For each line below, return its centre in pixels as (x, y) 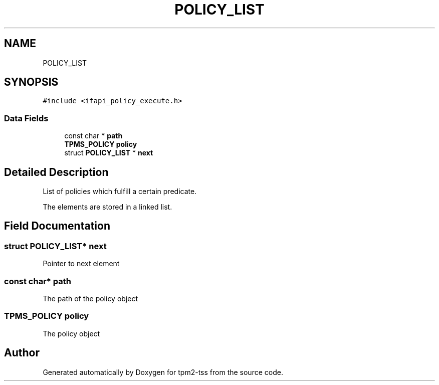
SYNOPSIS (31, 82)
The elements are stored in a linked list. (107, 207)
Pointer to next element (81, 264)
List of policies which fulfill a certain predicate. (120, 191)
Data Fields (26, 118)
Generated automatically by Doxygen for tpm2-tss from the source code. (163, 372)
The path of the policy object (90, 299)
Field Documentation (57, 226)
